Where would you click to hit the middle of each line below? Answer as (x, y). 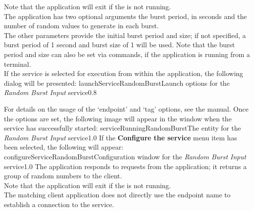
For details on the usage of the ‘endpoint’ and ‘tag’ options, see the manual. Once (126, 108)
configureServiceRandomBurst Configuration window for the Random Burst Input (125, 156)
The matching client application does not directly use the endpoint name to (117, 195)
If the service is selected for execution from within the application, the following (124, 73)
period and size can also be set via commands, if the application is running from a (127, 54)
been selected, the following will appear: (64, 147)
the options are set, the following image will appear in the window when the (118, 118)
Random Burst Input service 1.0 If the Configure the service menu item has (121, 137)
